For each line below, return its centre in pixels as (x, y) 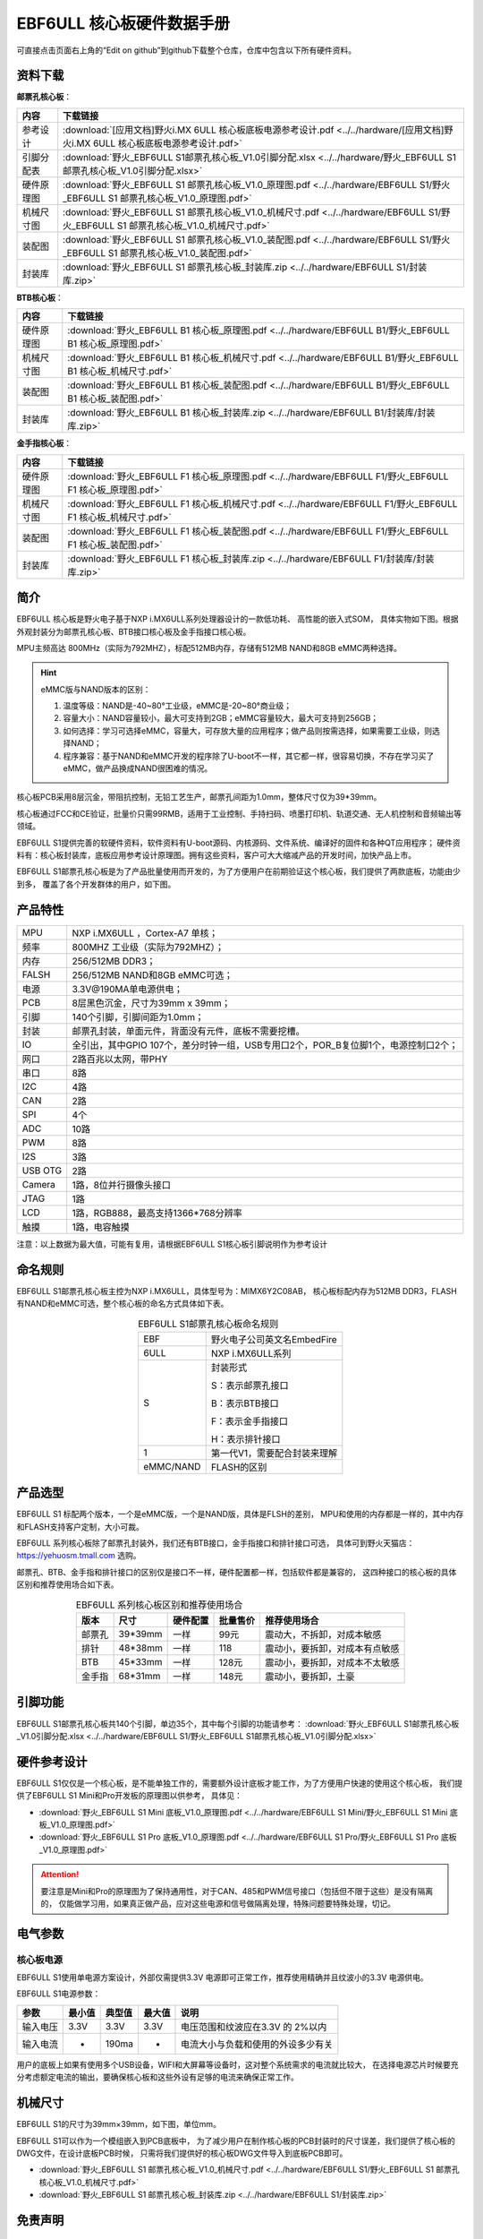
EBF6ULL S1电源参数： (59, 1994)
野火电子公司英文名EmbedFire (274, 1339)
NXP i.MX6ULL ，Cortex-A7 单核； (145, 933)
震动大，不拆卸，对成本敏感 (323, 1634)
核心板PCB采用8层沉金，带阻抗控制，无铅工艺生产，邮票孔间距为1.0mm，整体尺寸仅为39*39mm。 (199, 797)
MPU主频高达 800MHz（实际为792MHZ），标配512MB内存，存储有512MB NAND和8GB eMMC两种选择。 (209, 648)
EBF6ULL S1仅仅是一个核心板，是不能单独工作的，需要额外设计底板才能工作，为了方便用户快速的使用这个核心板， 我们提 (240, 1783)
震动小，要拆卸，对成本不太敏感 (332, 1662)
